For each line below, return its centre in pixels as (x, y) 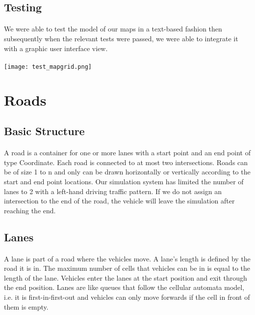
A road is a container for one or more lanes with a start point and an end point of (127, 153)
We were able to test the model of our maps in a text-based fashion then (113, 29)
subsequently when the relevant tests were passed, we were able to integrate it (121, 38)
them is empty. (26, 306)
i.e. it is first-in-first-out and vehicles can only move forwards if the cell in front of (127, 297)
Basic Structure (44, 131)
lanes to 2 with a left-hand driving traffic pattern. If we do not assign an (113, 191)
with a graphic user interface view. (56, 48)
